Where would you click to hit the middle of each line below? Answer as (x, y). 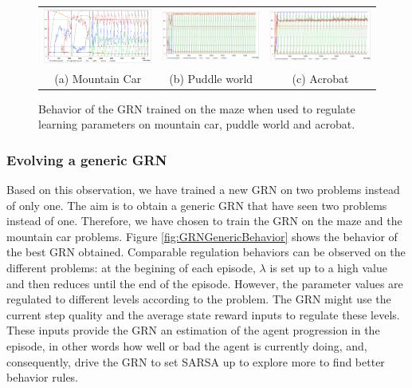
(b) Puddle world (211, 78)
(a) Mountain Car (98, 78)
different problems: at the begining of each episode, (131, 268)
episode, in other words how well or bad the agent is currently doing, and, (187, 345)
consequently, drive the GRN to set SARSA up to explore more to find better (196, 361)
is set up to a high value (328, 268)
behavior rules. (43, 377)
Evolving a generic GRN (87, 159)
